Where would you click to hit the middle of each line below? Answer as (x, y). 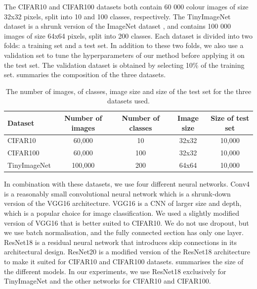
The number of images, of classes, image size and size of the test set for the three (128, 91)
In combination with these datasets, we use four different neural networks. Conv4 (127, 184)
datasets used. (128, 101)
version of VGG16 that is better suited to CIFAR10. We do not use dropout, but (127, 222)
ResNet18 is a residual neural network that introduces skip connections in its (121, 242)
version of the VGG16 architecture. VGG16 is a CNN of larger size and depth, (123, 203)
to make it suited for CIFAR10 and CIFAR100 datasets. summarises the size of (124, 261)
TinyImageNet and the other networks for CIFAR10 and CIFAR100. (107, 281)
